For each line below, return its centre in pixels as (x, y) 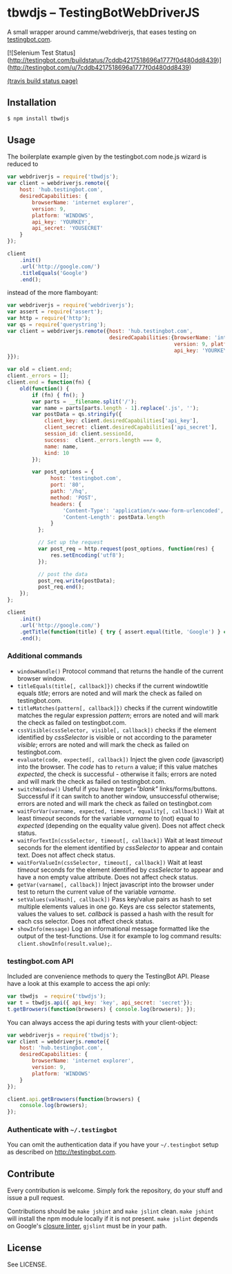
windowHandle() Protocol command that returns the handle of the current (120, 671)
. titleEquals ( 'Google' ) (54, 273)
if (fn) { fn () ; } (58, 395)
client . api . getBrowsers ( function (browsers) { (74, 1099)
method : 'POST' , (74, 497)
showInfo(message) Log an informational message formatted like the (113, 928)
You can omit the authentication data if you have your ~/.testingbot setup (113, 1145)
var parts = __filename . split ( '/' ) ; (85, 402)
